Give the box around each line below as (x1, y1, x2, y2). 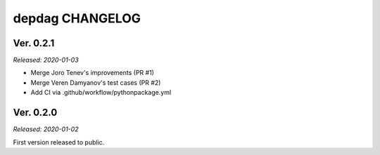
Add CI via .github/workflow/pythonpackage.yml (30, 88, 172, 97)
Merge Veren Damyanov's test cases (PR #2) (30, 78, 161, 87)
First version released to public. (13, 137, 105, 147)
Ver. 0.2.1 (13, 37, 55, 49)
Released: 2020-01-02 (13, 125, 79, 133)
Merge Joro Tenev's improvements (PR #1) (30, 69, 155, 77)
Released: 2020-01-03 (13, 56, 79, 65)
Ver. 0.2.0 (13, 107, 58, 119)
